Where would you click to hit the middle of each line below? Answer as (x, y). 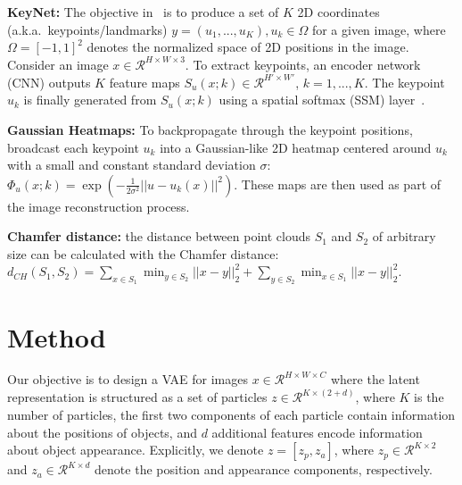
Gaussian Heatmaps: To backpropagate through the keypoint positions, (210, 130)
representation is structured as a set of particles (137, 397)
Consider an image (58, 64)
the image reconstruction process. (99, 206)
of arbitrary (404, 236)
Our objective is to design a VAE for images (128, 379)
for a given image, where (379, 29)
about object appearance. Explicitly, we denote (136, 450)
